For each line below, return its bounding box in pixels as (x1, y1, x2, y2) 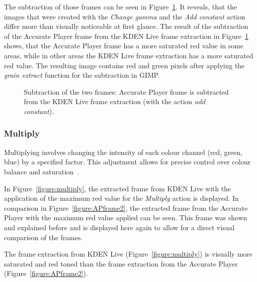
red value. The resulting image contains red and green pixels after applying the (4, 60, 245, 70)
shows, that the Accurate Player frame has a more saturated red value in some (4, 40, 244, 51)
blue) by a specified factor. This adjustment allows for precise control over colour (4, 156, 251, 167)
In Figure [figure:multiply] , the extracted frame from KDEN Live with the (4, 183, 231, 193)
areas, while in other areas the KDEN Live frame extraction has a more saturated (4, 50, 254, 60)
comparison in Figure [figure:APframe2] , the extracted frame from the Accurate (4, 202, 248, 213)
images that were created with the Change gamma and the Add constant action (4, 11, 246, 21)
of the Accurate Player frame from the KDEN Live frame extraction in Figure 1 (4, 30, 249, 41)
